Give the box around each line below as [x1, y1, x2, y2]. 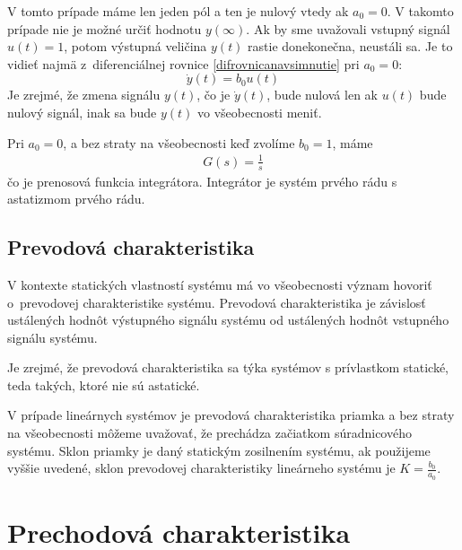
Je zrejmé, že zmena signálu [7, 85, 161, 104]
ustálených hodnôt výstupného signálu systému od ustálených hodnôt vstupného [7, 310, 449, 329]
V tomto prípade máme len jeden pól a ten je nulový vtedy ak [7, 2, 349, 20]
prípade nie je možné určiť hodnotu [7, 19, 202, 38]
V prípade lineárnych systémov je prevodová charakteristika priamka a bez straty [7, 406, 455, 424]
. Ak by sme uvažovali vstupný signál [246, 19, 450, 38]
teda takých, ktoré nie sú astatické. [7, 375, 200, 394]
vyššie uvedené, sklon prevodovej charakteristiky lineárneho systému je [7, 458, 396, 477]
